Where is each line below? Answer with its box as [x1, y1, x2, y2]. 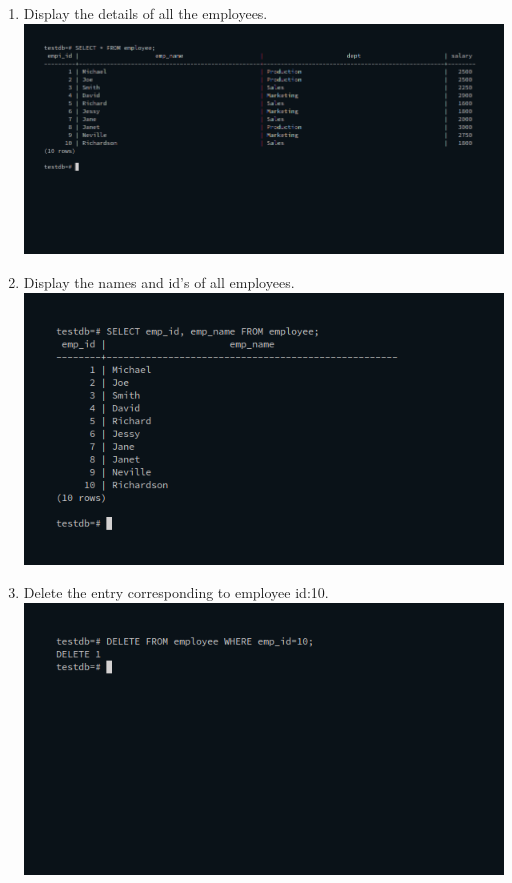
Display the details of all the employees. [23, 3, 268, 23]
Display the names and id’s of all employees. [23, 272, 295, 293]
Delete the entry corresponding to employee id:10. [23, 582, 329, 603]
